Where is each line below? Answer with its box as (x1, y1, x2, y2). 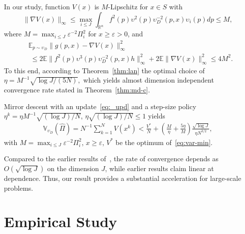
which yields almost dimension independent (83, 75, 214, 85)
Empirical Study (4, 211, 117, 232)
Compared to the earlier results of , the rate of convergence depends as (4, 153, 219, 164)
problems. (4, 182, 33, 193)
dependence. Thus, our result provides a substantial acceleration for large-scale (4, 173, 242, 183)
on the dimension (47, 163, 99, 174)
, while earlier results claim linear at (105, 163, 214, 174)
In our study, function (4, 1, 70, 11)
